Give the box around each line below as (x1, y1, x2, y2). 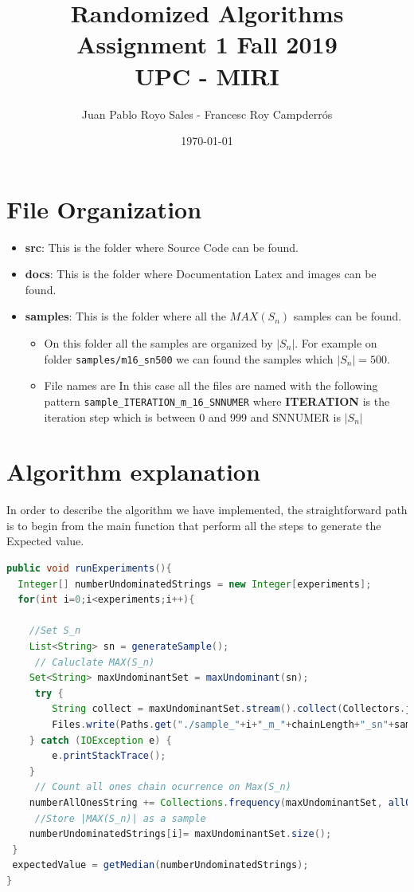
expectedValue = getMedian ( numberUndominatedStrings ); (12, 859, 309, 871)
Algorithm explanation (6, 455, 260, 488)
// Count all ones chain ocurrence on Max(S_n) (34, 781, 291, 793)
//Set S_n (29, 625, 81, 637)
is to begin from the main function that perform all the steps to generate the (6, 517, 381, 533)
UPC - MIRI (135, 59, 279, 92)
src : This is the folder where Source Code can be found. (25, 238, 299, 255)
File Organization (6, 192, 202, 225)
